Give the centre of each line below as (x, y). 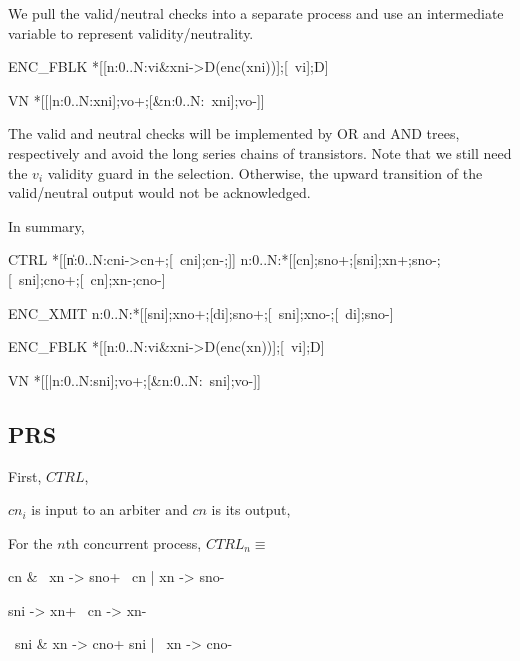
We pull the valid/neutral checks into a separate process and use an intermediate (256, 13)
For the (30, 542)
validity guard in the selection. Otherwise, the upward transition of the (265, 172)
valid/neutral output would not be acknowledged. (159, 192)
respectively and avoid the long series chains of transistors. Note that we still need (260, 152)
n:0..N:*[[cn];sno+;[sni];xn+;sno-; (340, 259)
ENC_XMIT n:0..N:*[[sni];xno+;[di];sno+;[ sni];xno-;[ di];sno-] (201, 312)
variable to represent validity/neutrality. (131, 32)
